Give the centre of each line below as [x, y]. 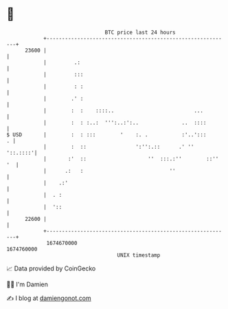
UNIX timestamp [139, 255]
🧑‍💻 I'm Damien [27, 284]
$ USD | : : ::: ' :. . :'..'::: [106, 135]
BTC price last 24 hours [140, 32]
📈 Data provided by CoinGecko [51, 268]
